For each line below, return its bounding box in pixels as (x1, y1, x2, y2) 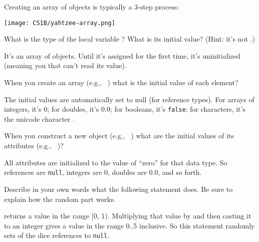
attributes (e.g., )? (4, 140, 64, 151)
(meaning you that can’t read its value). (4, 60, 127, 71)
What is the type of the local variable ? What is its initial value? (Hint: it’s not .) (4, 34, 255, 44)
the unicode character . (4, 113, 75, 124)
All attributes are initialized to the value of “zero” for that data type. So (4, 157, 227, 167)
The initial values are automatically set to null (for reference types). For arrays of (4, 94, 254, 104)
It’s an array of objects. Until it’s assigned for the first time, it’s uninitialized (4, 50, 240, 61)
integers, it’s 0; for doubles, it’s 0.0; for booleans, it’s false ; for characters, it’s (4, 104, 245, 114)
